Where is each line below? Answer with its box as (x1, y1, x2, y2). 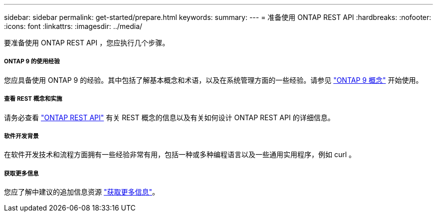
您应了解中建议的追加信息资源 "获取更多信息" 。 (4, 188, 159, 197)
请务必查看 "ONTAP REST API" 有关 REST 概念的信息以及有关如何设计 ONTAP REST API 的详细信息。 (4, 113, 335, 122)
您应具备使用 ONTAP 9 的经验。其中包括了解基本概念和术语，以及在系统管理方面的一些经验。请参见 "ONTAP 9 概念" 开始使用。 (4, 75, 423, 84)
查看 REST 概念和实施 (4, 95, 62, 103)
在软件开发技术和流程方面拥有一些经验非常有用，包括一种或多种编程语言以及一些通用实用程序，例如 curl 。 (4, 150, 356, 159)
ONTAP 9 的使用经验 (4, 58, 60, 65)
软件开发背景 (4, 132, 39, 140)
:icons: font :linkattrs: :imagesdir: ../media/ (4, 22, 143, 30)
